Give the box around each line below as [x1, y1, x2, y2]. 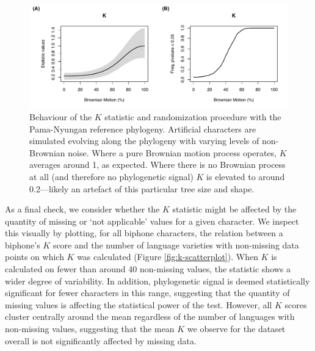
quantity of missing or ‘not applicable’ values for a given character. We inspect [5, 214, 299, 227]
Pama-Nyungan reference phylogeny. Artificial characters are [29, 122, 256, 135]
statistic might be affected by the [172, 203, 297, 215]
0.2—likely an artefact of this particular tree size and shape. [29, 182, 255, 195]
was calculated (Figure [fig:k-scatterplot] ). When [77, 250, 258, 263]
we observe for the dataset [187, 322, 286, 335]
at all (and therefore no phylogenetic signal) [29, 170, 194, 183]
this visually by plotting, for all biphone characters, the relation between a [5, 226, 283, 239]
